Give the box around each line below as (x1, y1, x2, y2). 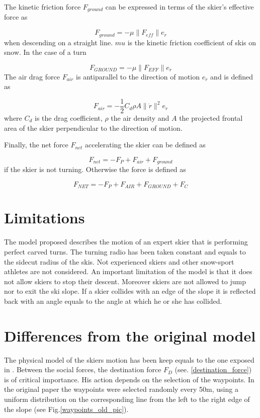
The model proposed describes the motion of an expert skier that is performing (4, 236, 248, 247)
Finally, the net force (4, 139, 68, 150)
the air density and (111, 112, 169, 123)
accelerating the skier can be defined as (84, 139, 206, 150)
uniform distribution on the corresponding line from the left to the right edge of (4, 394, 250, 404)
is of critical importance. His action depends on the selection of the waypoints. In (4, 374, 254, 384)
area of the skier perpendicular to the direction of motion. (4, 122, 183, 133)
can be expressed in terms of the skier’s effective (105, 2, 254, 12)
